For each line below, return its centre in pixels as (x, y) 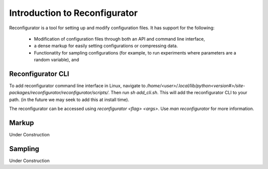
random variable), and (57, 60)
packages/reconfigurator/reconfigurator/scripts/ (59, 93)
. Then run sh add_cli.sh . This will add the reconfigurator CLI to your (178, 93)
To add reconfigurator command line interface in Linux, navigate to (77, 86)
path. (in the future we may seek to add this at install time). (69, 100)
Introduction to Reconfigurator (73, 13)
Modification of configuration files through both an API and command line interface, (120, 39)
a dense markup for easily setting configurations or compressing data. (106, 46)
